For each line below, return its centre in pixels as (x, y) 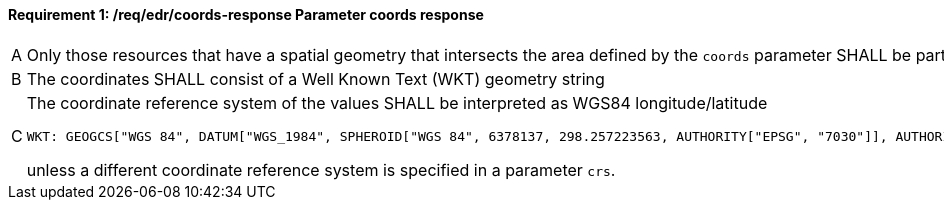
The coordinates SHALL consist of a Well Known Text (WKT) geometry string (315, 78)
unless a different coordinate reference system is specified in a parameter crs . (321, 169)
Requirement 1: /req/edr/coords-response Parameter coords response (246, 14)
